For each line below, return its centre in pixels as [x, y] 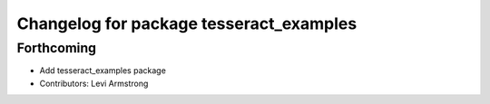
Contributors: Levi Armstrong [94, 83]
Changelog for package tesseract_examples [187, 24]
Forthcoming [57, 48]
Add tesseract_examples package [103, 71]
